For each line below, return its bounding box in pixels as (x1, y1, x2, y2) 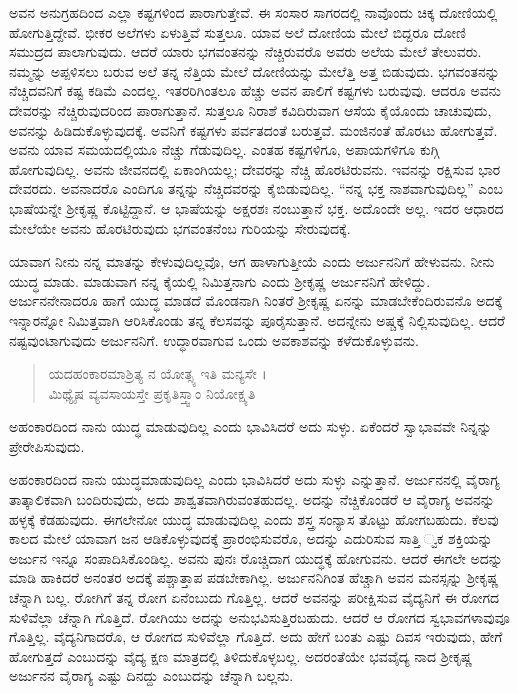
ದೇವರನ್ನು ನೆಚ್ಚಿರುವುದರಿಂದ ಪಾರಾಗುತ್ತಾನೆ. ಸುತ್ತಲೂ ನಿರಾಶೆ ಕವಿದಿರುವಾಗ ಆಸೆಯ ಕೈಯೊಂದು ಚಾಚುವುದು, (9, 99, 492, 120)
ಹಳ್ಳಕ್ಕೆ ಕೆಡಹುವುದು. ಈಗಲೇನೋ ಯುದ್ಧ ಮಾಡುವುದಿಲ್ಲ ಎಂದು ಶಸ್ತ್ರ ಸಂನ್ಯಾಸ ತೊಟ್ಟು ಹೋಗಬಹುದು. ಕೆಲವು (9, 508, 499, 529)
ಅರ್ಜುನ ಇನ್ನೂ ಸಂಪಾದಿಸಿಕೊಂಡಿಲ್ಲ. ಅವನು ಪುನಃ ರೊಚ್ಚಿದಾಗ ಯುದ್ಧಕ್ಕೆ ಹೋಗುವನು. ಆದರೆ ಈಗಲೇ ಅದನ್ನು (9, 547, 503, 568)
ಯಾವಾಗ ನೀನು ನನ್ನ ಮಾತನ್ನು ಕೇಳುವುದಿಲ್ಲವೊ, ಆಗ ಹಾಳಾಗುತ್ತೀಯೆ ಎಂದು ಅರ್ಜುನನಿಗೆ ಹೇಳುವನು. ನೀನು (9, 251, 495, 272)
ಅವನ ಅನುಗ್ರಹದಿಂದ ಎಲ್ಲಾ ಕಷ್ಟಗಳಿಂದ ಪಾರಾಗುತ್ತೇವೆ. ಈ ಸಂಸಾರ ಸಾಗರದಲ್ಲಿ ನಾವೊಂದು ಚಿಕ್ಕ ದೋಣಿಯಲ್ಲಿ (9, 2, 498, 22)
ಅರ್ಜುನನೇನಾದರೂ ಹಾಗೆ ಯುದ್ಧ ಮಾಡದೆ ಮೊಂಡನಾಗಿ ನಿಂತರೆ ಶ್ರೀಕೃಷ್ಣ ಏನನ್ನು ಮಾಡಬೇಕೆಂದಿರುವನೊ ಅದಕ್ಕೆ (9, 290, 503, 311)
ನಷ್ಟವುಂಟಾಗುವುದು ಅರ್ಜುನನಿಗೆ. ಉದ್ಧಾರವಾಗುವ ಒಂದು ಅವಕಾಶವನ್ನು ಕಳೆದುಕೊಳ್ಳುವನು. (9, 329, 419, 350)
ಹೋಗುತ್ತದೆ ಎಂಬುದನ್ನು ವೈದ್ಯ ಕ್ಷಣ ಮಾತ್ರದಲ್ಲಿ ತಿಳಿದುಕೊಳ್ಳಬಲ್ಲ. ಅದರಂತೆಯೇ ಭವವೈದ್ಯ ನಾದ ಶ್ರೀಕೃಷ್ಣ (9, 645, 473, 666)
